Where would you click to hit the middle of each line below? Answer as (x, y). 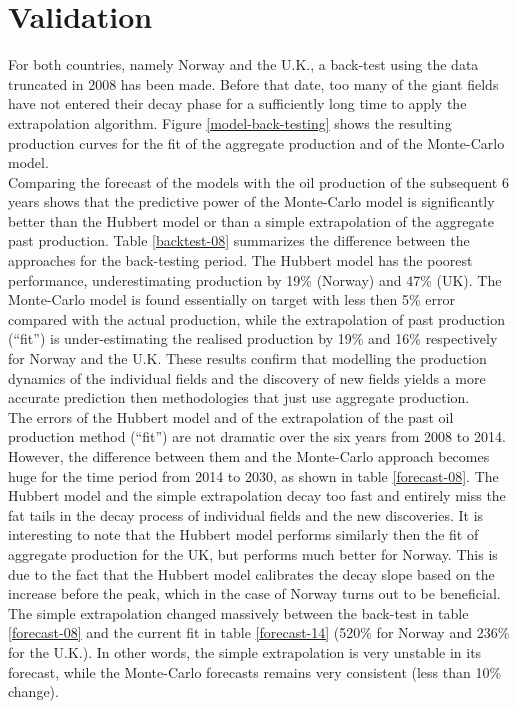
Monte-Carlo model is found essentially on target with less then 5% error (232, 299)
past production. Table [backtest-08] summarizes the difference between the (239, 240)
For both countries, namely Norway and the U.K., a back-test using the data (243, 64)
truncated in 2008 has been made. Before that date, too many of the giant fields (253, 83)
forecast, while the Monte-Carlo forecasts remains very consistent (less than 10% (255, 671)
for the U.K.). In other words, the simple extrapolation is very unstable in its (245, 651)
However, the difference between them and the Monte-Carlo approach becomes (249, 456)
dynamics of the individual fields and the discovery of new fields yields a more (247, 377)
